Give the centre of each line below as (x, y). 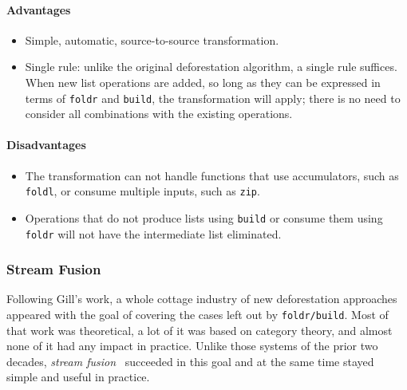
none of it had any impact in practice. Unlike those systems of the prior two (192, 346)
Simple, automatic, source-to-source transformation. (152, 39)
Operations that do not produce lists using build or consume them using (204, 217)
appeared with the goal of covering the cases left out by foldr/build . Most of (198, 314)
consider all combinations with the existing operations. (159, 114)
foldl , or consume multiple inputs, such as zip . (142, 191)
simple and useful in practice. (78, 377)
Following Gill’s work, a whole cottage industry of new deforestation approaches (202, 299)
